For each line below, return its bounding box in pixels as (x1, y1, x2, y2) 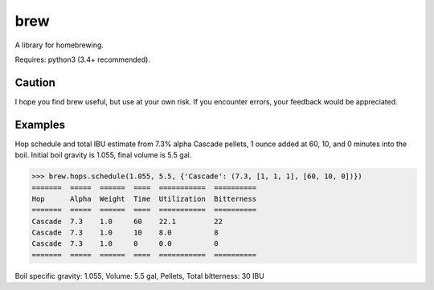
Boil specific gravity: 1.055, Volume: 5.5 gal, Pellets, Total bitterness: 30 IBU (14, 271, 264, 280)
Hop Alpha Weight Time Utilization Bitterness (31, 194, 257, 203)
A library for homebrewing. (14, 40, 104, 50)
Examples (14, 117, 66, 132)
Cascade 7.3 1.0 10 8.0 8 (31, 228, 219, 237)
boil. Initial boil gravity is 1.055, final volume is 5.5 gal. (14, 150, 192, 160)
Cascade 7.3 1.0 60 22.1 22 (31, 217, 223, 226)
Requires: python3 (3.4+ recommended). (14, 55, 150, 64)
